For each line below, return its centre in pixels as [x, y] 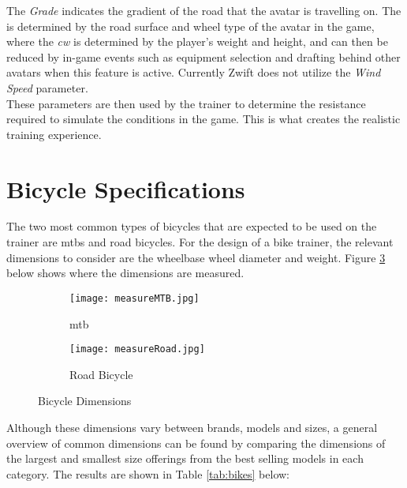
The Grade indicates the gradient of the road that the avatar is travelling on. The [204, 10]
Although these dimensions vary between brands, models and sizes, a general [192, 427]
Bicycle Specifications [126, 188]
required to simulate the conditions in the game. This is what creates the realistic [203, 119]
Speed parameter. [47, 87]
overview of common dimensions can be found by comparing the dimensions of [196, 443]
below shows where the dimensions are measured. [125, 273]
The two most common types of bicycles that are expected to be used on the [192, 226]
